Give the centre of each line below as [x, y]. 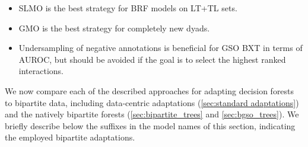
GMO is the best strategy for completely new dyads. [114, 28]
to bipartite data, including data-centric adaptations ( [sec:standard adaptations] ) [152, 102]
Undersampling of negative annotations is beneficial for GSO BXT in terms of [161, 48]
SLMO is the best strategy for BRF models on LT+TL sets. [128, 8]
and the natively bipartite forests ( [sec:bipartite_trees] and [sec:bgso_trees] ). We [152, 114]
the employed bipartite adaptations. [70, 137]
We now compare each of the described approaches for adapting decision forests [150, 90]
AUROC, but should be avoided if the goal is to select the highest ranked [152, 59]
